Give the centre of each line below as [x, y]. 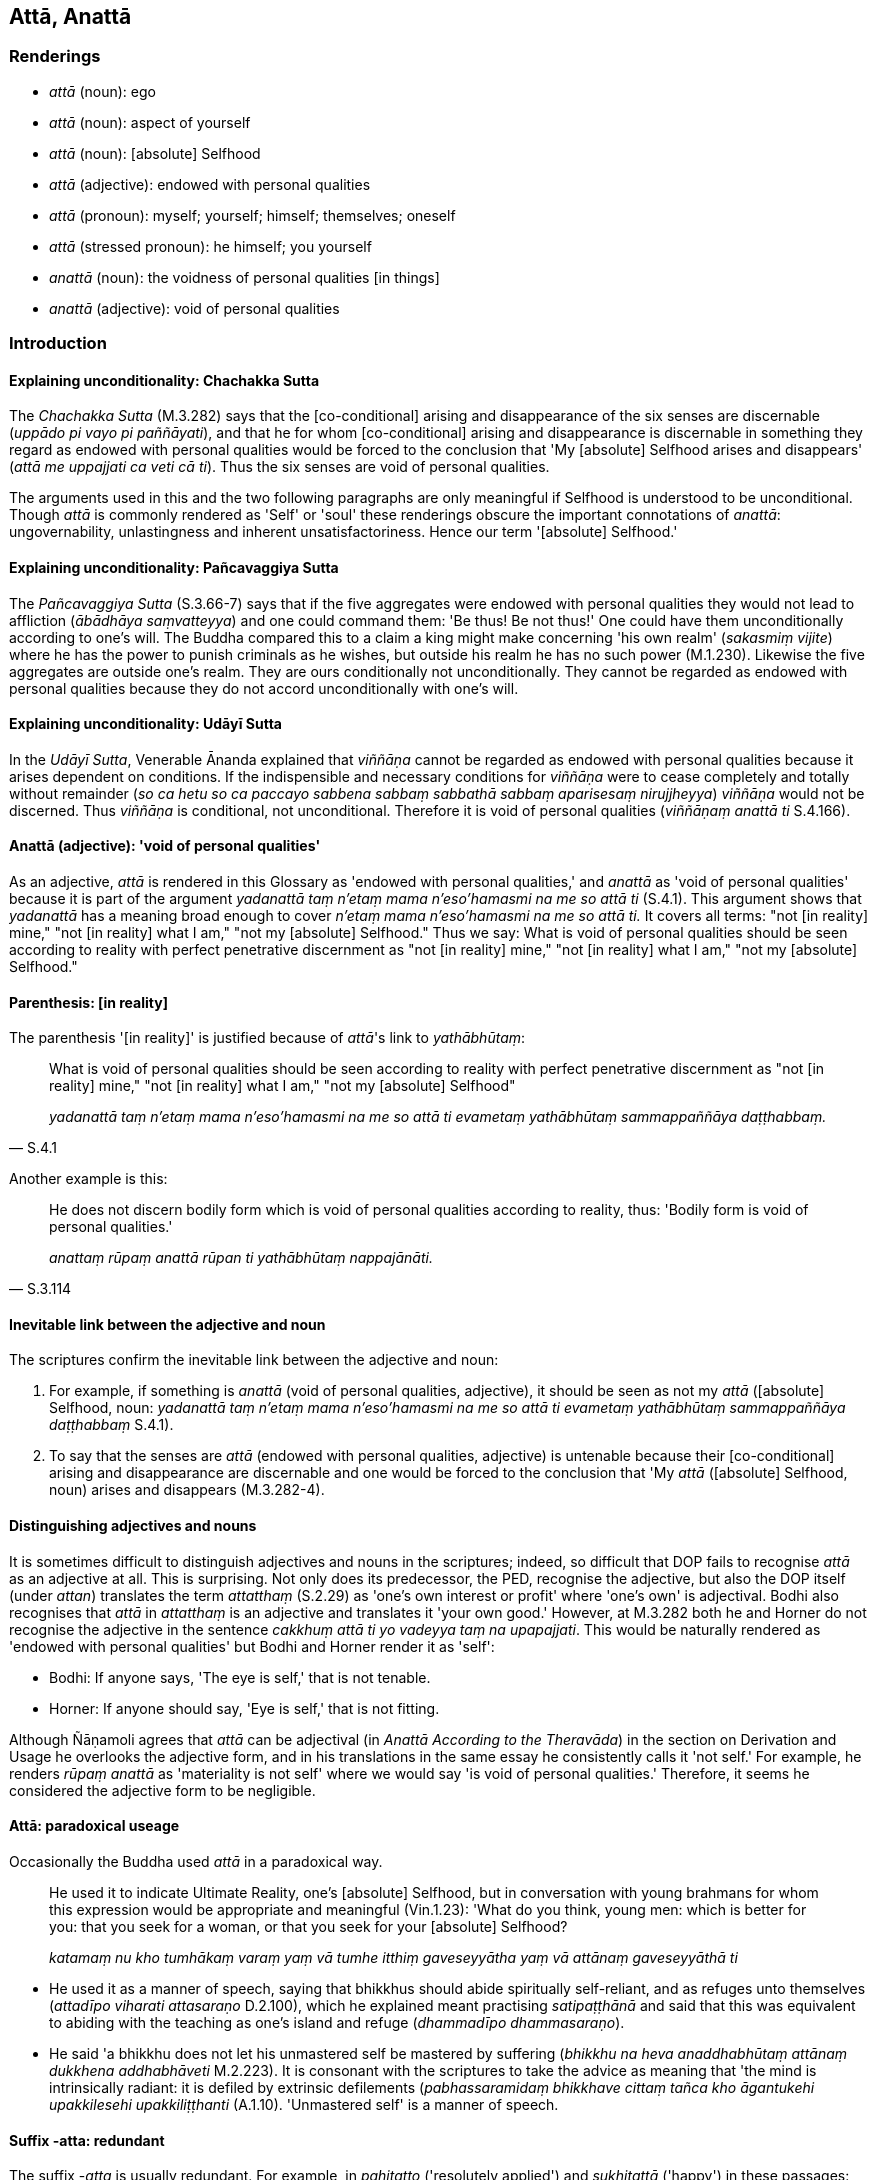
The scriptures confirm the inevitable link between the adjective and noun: [254, 1360]
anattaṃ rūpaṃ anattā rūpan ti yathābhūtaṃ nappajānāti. [241, 1258]
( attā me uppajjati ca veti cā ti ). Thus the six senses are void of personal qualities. [279, 467]
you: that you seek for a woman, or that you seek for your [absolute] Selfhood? [308, 1926]
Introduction [58, 343]
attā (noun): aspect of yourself [150, 122]
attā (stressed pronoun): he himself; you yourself [210, 246]
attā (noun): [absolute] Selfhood [155, 153]
